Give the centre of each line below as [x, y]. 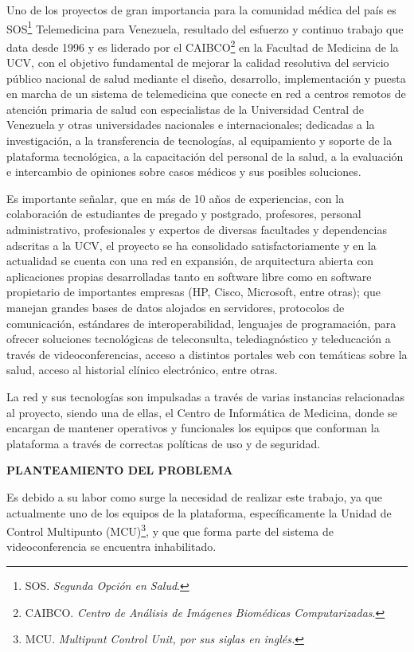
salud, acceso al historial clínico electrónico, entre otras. [142, 370]
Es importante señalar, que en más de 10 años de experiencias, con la [176, 198]
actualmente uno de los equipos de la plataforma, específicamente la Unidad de [199, 512]
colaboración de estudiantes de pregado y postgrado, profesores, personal [184, 214]
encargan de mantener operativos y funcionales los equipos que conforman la [193, 428]
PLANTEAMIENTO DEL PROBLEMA [120, 470]
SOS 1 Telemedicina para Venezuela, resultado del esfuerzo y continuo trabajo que [205, 27]
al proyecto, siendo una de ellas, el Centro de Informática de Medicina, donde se [202, 412]
